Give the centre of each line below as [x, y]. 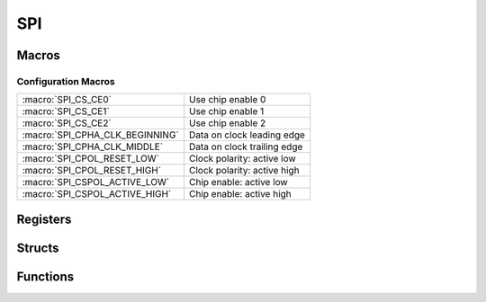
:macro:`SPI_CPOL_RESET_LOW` [90, 159]
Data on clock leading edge [247, 135]
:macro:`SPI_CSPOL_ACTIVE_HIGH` [97, 194]
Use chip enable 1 [227, 111]
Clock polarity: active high [245, 171]
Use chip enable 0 [228, 100]
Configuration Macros [66, 81]
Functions [45, 276]
